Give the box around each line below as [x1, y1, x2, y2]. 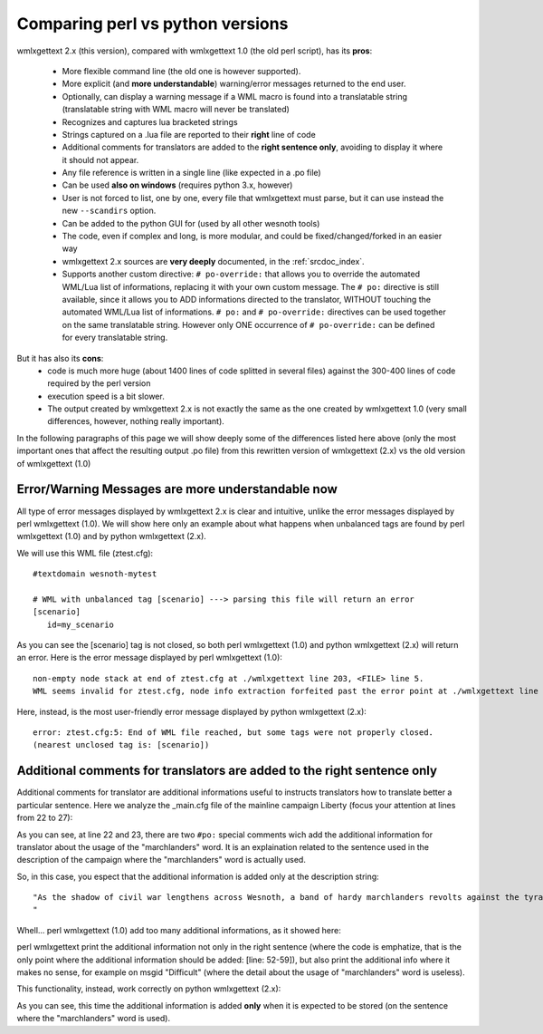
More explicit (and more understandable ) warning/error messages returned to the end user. [62, 78, 406, 90]
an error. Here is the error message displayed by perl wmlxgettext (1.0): [16, 652, 282, 663]
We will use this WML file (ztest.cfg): [16, 547, 154, 558]
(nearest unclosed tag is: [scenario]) [33, 739, 210, 750]
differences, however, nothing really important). [47, 416, 225, 427]
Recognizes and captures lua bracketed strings [62, 116, 239, 127]
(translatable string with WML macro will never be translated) [62, 104, 290, 115]
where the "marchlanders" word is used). [16, 1013, 171, 1024]
